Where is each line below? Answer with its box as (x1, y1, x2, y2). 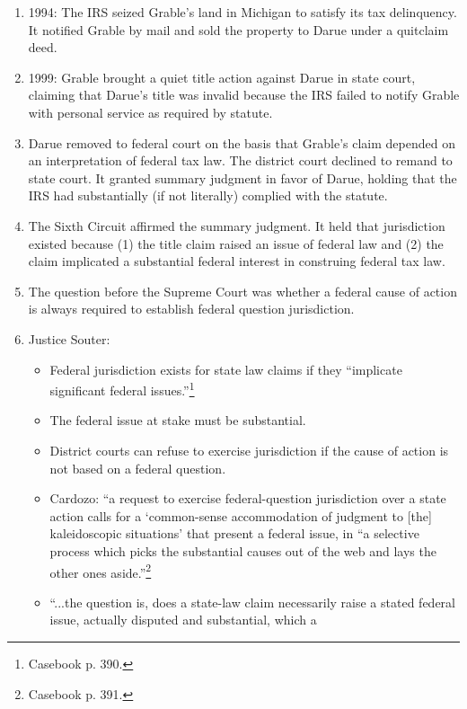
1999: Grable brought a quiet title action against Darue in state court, (28, 67, 416, 86)
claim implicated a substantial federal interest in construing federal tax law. (28, 252, 445, 270)
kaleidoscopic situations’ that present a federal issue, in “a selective (49, 524, 419, 543)
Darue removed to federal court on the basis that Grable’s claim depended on (28, 133, 455, 152)
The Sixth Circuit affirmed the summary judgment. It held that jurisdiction (28, 216, 445, 235)
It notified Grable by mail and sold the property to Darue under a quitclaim (28, 20, 449, 39)
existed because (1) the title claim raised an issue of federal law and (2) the (28, 234, 444, 253)
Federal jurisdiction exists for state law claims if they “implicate (49, 359, 402, 378)
